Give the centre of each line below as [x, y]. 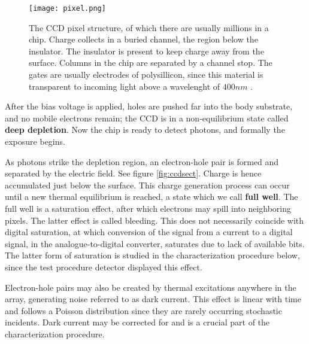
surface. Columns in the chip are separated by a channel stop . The [151, 63]
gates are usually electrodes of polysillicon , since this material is [146, 74]
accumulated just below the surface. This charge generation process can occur [147, 185]
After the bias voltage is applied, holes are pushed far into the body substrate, [149, 106]
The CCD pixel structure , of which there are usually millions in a [149, 27]
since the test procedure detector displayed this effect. [104, 267]
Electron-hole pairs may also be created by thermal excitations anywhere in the [151, 287]
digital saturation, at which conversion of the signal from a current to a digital [149, 232]
